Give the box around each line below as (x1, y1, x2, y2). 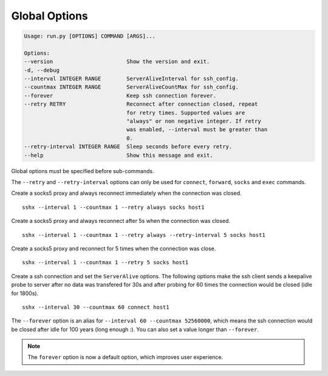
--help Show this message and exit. (24, 152, 213, 159)
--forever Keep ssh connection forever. (24, 92, 217, 99)
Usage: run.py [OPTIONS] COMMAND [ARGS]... (24, 33, 156, 39)
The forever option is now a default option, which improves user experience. (27, 354, 224, 361)
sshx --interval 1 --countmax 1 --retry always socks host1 (22, 203, 205, 211)
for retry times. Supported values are (126, 109, 245, 116)
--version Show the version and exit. (24, 58, 210, 65)
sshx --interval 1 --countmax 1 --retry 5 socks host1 (22, 259, 189, 266)
